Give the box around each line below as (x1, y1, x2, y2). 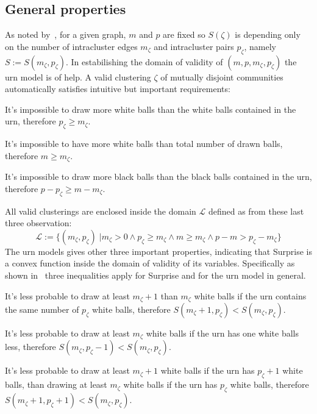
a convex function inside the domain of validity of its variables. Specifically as (5, 257, 295, 269)
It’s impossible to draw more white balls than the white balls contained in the (5, 102, 296, 115)
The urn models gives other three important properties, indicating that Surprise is (5, 244, 312, 257)
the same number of (5, 303, 79, 316)
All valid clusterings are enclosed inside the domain (5, 204, 196, 217)
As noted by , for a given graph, (5, 28, 126, 41)
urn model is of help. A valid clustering (5, 70, 151, 83)
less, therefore (5, 340, 56, 353)
